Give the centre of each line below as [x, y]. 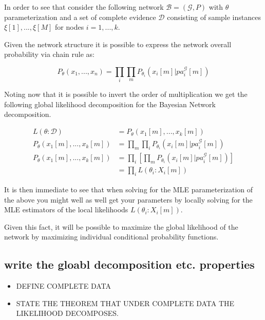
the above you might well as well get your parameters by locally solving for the [128, 199]
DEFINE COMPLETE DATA [63, 286]
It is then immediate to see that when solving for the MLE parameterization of [129, 189]
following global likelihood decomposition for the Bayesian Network [110, 104]
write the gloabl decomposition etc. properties [129, 264]
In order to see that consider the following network [84, 7]
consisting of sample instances [214, 17]
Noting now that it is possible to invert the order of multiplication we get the [126, 94]
